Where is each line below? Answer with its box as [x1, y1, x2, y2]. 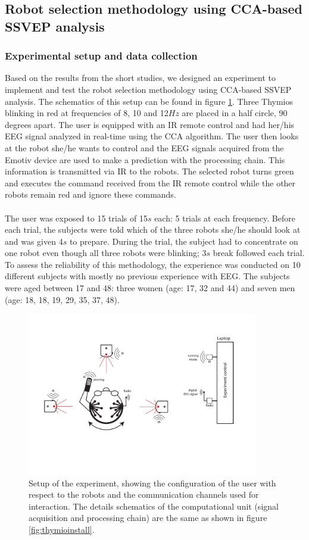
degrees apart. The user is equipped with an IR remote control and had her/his [5, 118, 295, 130]
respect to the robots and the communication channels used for [29, 488, 259, 501]
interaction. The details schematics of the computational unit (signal [29, 500, 279, 512]
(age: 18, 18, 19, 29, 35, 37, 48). [5, 293, 120, 305]
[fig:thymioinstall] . [29, 523, 95, 536]
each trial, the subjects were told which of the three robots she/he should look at [5, 223, 301, 236]
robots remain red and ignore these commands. [5, 188, 176, 201]
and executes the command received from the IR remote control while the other [5, 176, 296, 189]
